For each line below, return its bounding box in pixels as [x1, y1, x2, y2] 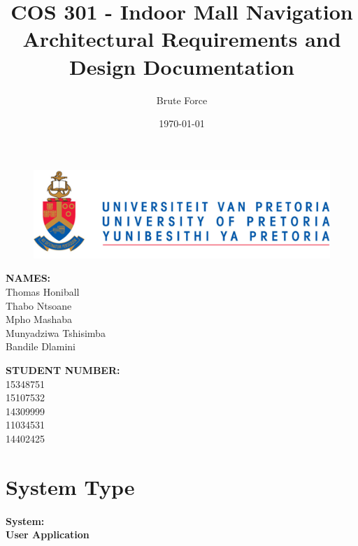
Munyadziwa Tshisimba [6, 325, 106, 340]
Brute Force [156, 92, 208, 107]
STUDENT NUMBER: [6, 363, 120, 378]
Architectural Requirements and [22, 24, 341, 53]
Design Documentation [69, 52, 294, 80]
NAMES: [6, 271, 51, 285]
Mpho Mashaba [6, 312, 72, 326]
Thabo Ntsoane [6, 298, 72, 312]
